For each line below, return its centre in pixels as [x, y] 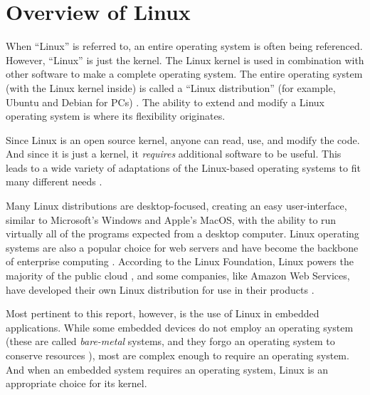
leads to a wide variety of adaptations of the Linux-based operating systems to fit [183, 167]
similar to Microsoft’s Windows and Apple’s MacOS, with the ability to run [171, 219]
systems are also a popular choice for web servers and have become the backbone [182, 247]
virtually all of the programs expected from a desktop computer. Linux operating [183, 234]
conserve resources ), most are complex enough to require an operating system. [178, 355]
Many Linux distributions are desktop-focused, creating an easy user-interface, [176, 206]
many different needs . [54, 181]
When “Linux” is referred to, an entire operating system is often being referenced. [184, 46]
